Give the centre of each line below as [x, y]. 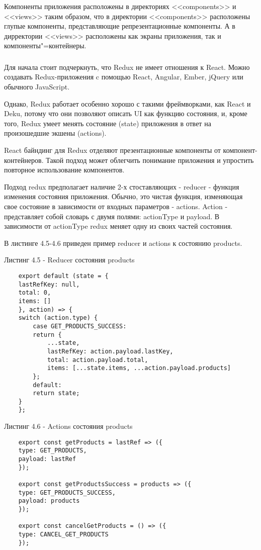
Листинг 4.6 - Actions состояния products [68, 426]
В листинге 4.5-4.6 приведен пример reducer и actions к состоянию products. [123, 243]
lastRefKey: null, [49, 284]
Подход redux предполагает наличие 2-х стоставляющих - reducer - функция [122, 186]
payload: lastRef [47, 459]
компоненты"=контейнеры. [45, 45]
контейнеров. [24, 160]
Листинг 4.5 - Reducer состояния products [69, 260]
